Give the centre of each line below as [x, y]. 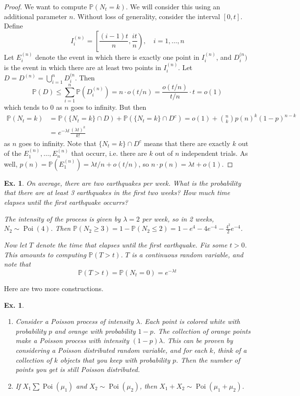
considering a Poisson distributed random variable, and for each [111, 350]
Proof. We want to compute [46, 6]
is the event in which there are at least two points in [83, 67]
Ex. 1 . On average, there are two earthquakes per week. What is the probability [123, 183]
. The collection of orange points [202, 331]
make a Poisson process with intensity [72, 340]
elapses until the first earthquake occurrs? [66, 202]
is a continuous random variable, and [187, 254]
